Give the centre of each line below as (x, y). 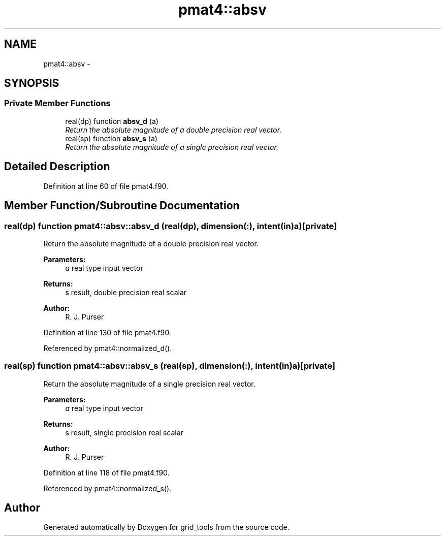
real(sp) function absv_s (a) (111, 138)
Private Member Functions (57, 103)
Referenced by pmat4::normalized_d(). (108, 348)
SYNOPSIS (32, 83)
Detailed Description (57, 167)
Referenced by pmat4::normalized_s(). (107, 488)
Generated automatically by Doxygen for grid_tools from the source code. (166, 527)
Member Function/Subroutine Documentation (122, 206)
